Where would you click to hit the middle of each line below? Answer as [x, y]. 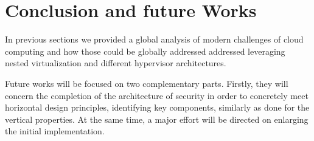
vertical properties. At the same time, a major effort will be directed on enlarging [157, 119]
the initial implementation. [55, 131]
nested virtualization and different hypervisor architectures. [116, 63]
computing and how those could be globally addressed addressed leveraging [145, 51]
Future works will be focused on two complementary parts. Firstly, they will [147, 83]
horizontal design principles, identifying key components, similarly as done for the [157, 107]
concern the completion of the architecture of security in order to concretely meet [157, 95]
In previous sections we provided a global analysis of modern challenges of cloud [154, 39]
